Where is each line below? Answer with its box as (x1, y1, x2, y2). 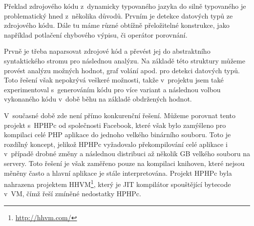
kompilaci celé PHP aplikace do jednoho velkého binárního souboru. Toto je (4, 129, 231, 140)
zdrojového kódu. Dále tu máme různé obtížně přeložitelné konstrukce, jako (4, 20, 230, 30)
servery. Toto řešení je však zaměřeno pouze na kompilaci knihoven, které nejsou (4, 158, 245, 168)
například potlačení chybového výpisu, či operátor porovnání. (4, 29, 188, 40)
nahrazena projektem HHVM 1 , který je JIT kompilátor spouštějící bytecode (4, 178, 231, 189)
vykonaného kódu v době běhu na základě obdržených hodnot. (4, 94, 192, 104)
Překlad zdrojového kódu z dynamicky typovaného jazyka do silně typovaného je (4, 1, 246, 11)
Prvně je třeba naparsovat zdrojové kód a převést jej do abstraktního (4, 46, 211, 56)
